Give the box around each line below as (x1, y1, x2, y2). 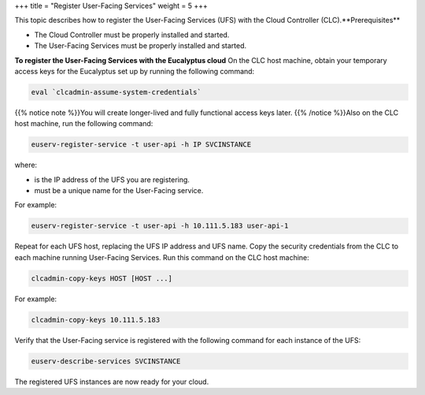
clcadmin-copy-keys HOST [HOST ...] (31, 274, 173, 283)
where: (14, 160, 38, 170)
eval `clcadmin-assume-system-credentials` (31, 88, 202, 96)
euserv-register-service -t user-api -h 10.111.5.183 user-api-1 (31, 222, 289, 230)
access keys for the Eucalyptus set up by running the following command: (14, 66, 255, 76)
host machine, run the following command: (14, 119, 153, 129)
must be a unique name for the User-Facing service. (34, 186, 204, 196)
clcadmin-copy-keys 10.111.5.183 (31, 315, 161, 324)
